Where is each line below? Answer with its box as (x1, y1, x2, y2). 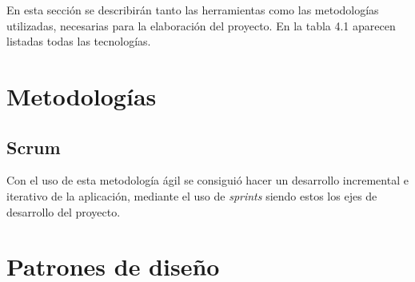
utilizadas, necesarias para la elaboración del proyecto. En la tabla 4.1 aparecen (6, 17, 396, 34)
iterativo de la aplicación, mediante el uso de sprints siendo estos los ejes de (6, 187, 377, 204)
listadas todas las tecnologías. (6, 33, 151, 50)
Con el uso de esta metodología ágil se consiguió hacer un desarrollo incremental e (6, 172, 409, 189)
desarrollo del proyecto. (6, 203, 121, 220)
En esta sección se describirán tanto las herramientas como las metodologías (6, 2, 379, 18)
